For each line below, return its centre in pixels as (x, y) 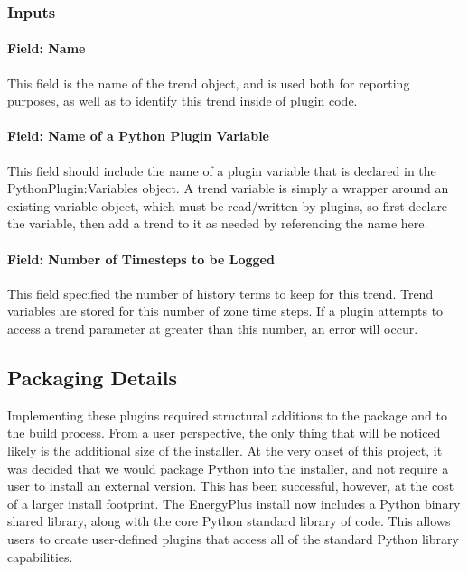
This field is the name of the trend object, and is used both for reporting (209, 83)
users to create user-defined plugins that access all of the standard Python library (233, 538)
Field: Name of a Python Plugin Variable (138, 136)
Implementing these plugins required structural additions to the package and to (227, 415)
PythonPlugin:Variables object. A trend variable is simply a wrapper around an (228, 188)
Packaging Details (93, 377)
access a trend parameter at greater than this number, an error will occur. (213, 328)
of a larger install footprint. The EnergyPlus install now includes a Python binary (234, 503)
